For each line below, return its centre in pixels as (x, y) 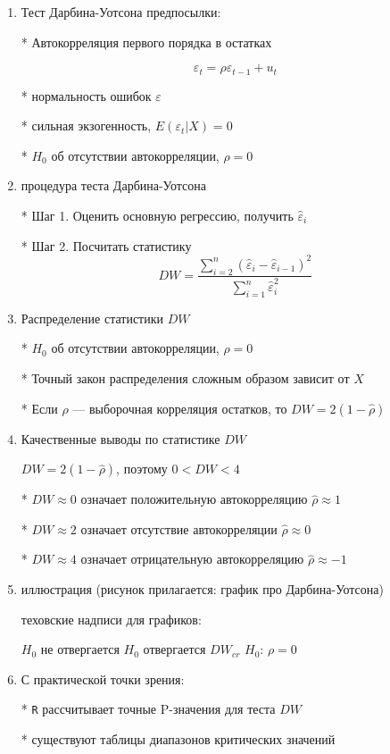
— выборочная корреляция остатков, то (180, 408)
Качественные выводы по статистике (120, 438)
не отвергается (80, 649)
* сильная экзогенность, (86, 126)
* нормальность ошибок (86, 95)
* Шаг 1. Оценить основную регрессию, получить (157, 216)
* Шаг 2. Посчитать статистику (106, 245)
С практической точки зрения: (103, 679)
